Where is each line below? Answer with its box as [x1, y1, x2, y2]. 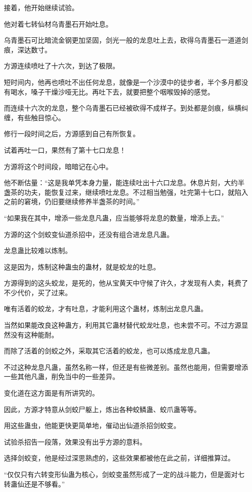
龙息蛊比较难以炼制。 [4, 245, 72, 255]
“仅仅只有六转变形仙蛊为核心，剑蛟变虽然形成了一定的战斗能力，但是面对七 [4, 469, 245, 479]
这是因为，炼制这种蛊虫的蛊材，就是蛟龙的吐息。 [4, 261, 160, 271]
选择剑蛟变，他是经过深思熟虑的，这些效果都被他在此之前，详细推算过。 [4, 453, 235, 463]
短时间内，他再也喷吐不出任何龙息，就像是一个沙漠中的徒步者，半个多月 [4, 77, 235, 87]
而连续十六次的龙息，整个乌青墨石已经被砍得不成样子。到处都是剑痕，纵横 [4, 103, 241, 113]
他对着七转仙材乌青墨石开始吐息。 [4, 18, 112, 29]
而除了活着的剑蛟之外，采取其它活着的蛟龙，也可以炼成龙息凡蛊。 [4, 346, 214, 356]
